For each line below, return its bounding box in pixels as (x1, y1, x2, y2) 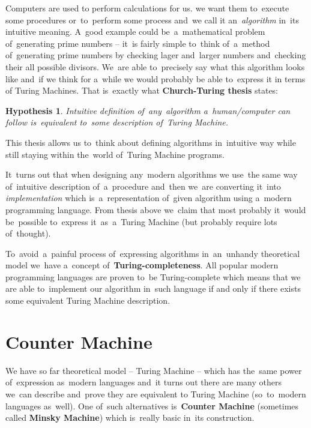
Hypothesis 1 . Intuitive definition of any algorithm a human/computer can (5, 104, 291, 116)
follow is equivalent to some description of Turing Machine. (5, 116, 229, 128)
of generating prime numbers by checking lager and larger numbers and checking (5, 49, 306, 61)
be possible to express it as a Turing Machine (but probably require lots (5, 215, 277, 228)
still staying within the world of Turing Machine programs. (5, 148, 225, 160)
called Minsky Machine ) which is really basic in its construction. (5, 411, 255, 424)
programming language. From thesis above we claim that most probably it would (5, 203, 306, 216)
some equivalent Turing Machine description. (5, 294, 171, 307)
